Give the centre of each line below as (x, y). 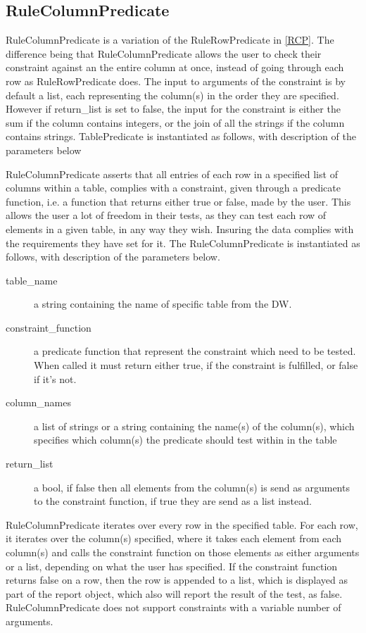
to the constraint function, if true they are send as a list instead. (173, 501)
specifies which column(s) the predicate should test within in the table (185, 440)
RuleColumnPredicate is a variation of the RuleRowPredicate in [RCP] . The (170, 40)
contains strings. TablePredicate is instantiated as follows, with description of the (181, 136)
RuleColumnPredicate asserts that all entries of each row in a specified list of (172, 174)
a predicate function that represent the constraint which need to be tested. (195, 351)
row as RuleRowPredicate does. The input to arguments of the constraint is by (176, 81)
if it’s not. (55, 378)
